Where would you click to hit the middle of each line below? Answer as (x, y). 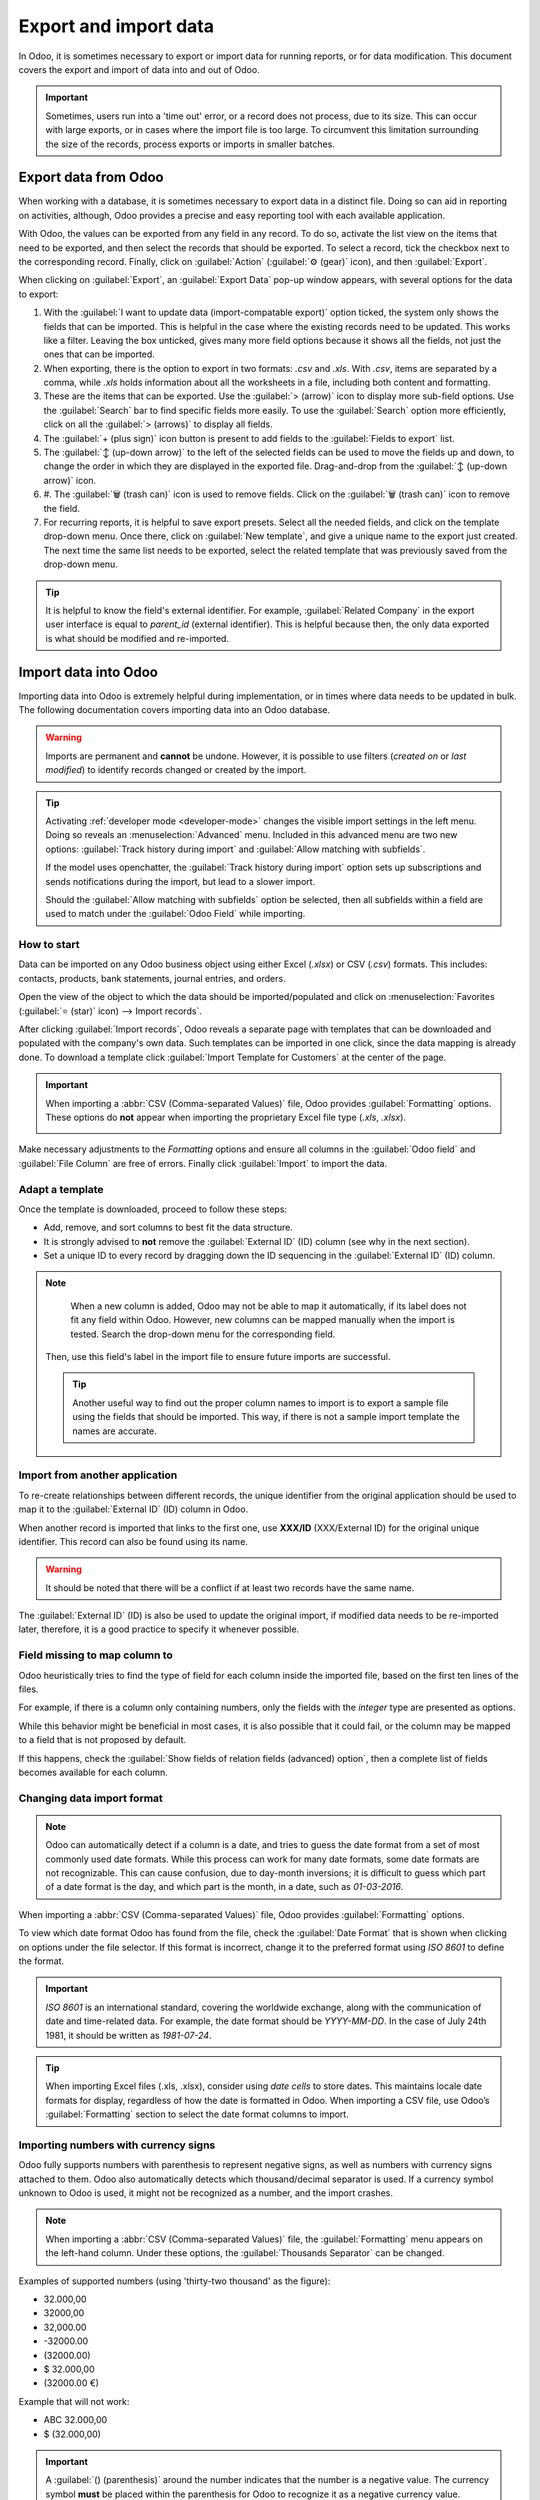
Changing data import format (91, 1798)
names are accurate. (114, 1431)
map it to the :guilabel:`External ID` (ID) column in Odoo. (133, 1509)
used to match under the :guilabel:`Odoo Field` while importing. (175, 914)
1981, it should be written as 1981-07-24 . (128, 2035)
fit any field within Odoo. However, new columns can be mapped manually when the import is (262, 1320)
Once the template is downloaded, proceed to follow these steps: (153, 1209)
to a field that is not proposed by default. (102, 1740)
